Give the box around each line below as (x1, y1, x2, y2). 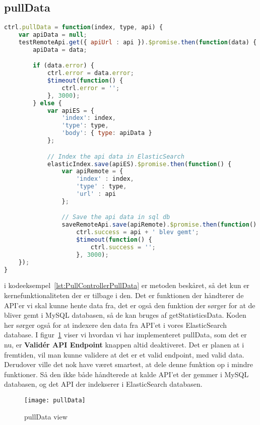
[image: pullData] (24, 396, 86, 404)
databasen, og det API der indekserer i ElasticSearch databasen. (4, 379, 203, 389)
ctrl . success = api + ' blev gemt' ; (76, 229, 199, 236)
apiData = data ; (33, 46, 87, 53)
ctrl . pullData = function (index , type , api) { (4, 24, 163, 31)
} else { (33, 99, 62, 107)
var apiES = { (47, 107, 95, 114)
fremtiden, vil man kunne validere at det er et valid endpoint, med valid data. (4, 349, 244, 360)
